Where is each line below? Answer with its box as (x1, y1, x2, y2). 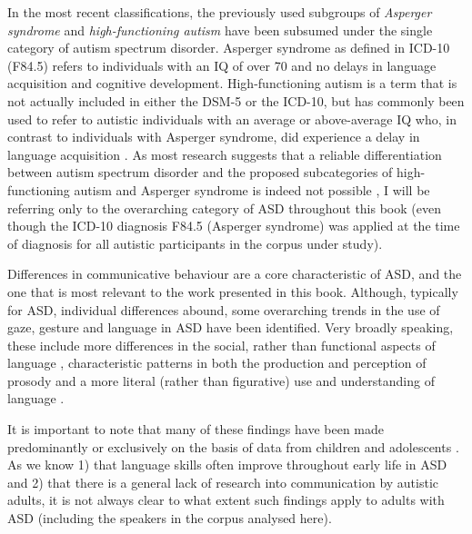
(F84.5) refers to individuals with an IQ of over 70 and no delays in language (7, 55, 437, 74)
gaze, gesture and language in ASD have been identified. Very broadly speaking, (7, 318, 454, 337)
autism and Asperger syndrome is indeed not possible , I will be (74, 180, 430, 199)
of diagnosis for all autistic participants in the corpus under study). (7, 233, 383, 252)
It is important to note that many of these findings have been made (7, 420, 385, 439)
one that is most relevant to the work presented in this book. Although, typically (7, 282, 458, 301)
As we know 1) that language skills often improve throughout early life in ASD (7, 455, 447, 474)
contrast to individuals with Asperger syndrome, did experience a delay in (7, 127, 420, 146)
